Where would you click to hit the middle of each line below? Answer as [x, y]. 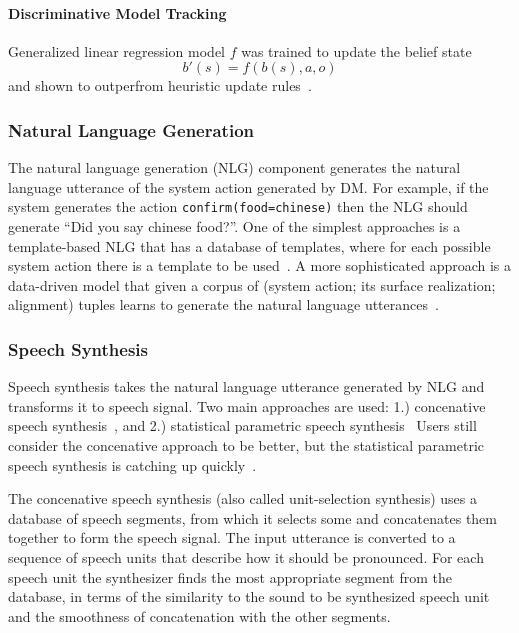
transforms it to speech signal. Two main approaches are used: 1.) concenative [247, 405]
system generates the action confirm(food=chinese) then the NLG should [238, 206]
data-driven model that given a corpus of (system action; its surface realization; [252, 284]
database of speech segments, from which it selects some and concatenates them [252, 517]
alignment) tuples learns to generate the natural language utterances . [223, 304]
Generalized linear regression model [117, 50]
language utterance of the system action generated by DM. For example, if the [248, 186]
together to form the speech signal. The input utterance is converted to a [232, 537]
